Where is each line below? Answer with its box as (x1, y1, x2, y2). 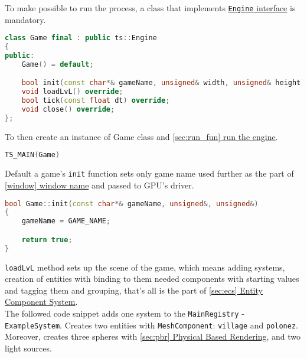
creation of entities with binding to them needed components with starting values (5, 272, 299, 285)
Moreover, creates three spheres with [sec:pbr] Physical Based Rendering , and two (5, 330, 301, 343)
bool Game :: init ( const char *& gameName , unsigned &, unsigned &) (5, 199, 259, 208)
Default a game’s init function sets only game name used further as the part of (5, 167, 294, 180)
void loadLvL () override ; (21, 87, 123, 96)
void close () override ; (21, 105, 115, 114)
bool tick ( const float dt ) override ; (21, 96, 170, 105)
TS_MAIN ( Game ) (5, 151, 60, 160)
